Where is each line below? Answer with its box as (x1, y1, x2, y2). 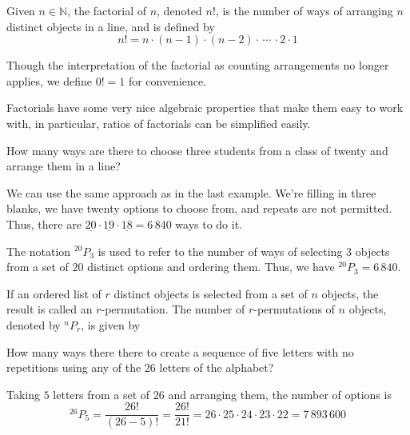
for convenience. (128, 72, 207, 89)
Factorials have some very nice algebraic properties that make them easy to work (6, 99, 404, 116)
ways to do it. (175, 215, 242, 232)
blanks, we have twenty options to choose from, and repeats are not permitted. (6, 200, 392, 217)
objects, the (321, 285, 379, 301)
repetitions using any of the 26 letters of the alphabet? (6, 359, 274, 376)
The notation (6, 242, 71, 259)
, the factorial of (67, 2, 146, 18)
